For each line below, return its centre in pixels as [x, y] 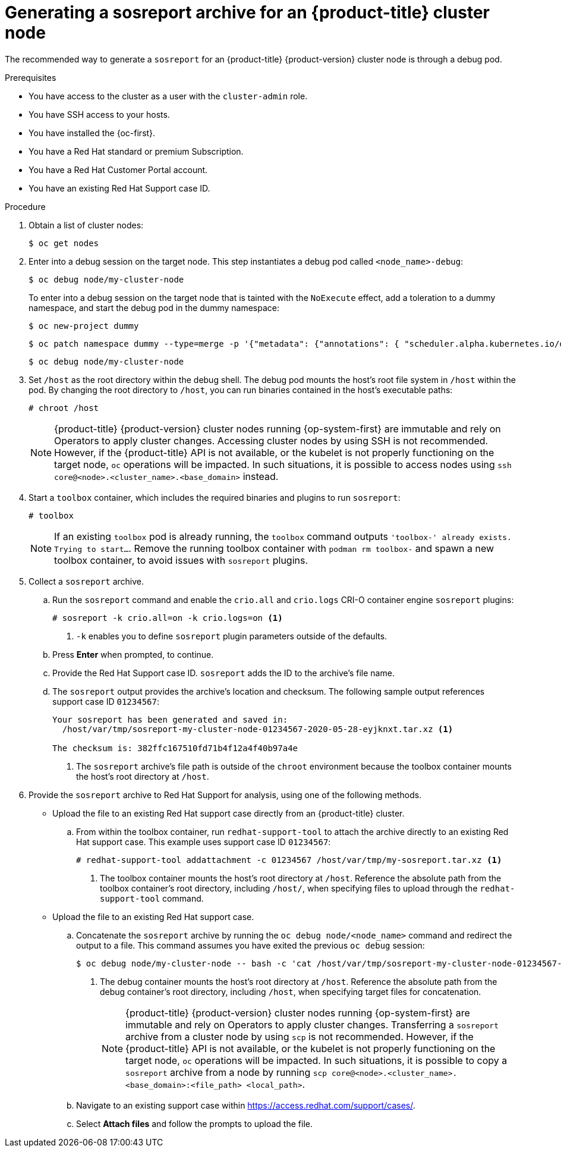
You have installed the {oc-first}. [92, 133]
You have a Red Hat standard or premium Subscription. [136, 151]
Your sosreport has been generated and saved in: [170, 719]
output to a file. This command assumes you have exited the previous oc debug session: [250, 945]
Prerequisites [31, 77]
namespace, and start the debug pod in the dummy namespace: [154, 307]
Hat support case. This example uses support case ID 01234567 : [204, 842]
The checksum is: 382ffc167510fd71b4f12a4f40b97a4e [175, 748]
